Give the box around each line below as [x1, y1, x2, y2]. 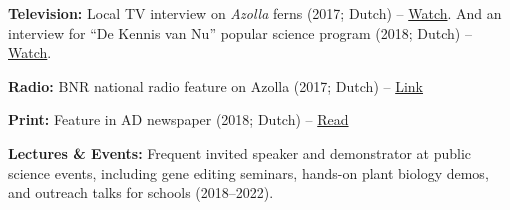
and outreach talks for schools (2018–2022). [8, 182, 274, 203]
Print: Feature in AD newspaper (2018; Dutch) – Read [8, 109, 349, 130]
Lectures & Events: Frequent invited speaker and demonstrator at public [8, 142, 471, 163]
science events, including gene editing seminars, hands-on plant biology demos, [8, 162, 489, 183]
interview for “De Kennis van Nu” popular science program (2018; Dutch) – [8, 22, 472, 43]
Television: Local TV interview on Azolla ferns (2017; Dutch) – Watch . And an [8, 3, 502, 23]
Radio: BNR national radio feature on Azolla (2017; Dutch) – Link [8, 75, 424, 96]
